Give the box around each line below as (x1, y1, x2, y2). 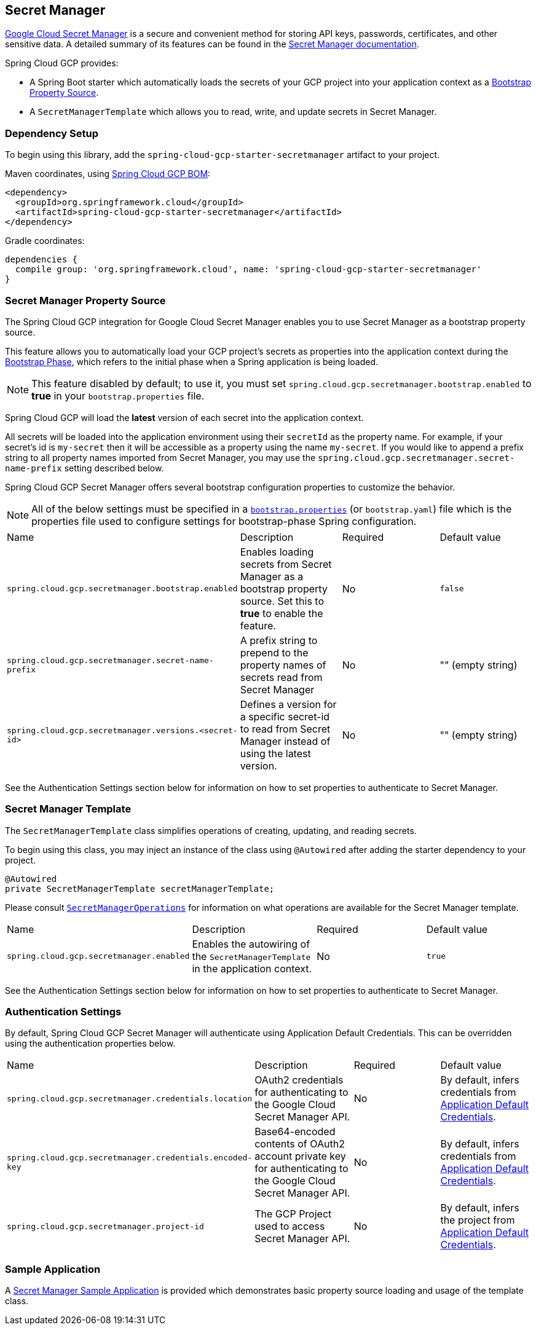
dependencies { (5, 254, 78, 265)
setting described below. (64, 462, 164, 473)
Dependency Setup (5, 127, 99, 140)
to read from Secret (240, 722, 331, 735)
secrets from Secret (240, 557, 332, 570)
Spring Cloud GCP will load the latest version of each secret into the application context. (5, 412, 364, 423)
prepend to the (240, 646, 309, 659)
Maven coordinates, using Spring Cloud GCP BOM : (5, 168, 211, 179)
